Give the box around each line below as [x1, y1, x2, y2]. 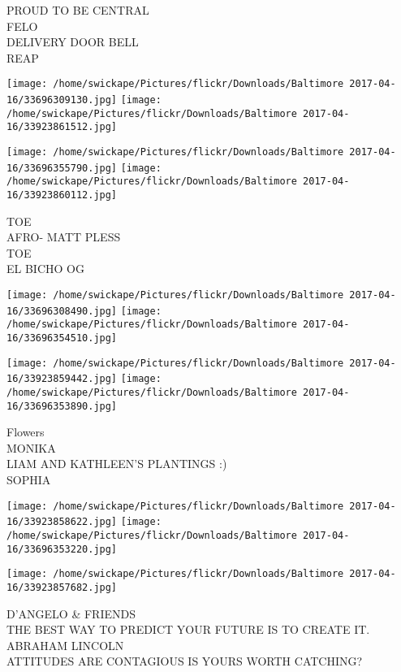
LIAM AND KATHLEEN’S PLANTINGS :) [6, 455, 227, 472]
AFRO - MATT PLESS [6, 228, 121, 245]
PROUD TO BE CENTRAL [6, 2, 149, 18]
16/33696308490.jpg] [6, 305, 118, 317]
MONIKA [6, 439, 56, 456]
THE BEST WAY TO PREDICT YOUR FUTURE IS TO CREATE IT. [6, 621, 370, 638]
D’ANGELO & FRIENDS [6, 605, 136, 622]
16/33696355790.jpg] [6, 162, 118, 174]
